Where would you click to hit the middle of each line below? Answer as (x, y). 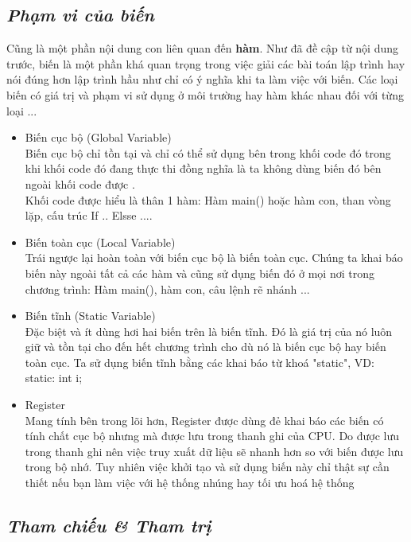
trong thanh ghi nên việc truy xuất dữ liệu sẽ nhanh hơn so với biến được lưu (214, 451)
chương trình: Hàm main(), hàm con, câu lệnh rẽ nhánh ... (167, 289)
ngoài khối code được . (80, 183)
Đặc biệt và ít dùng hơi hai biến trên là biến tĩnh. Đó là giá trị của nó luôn (209, 331)
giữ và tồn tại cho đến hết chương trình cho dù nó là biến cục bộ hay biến (205, 347)
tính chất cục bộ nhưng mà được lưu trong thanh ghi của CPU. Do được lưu (212, 436)
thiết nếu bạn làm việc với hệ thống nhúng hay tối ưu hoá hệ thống (190, 483)
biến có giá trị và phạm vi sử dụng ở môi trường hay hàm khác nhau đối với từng (205, 94)
